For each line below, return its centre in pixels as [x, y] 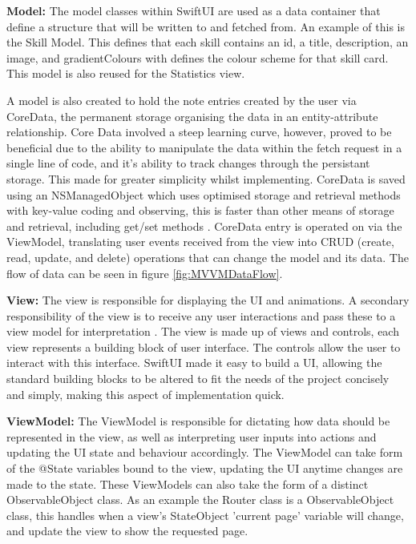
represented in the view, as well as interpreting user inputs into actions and [192, 436]
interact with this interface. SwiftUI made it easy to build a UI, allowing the [194, 363]
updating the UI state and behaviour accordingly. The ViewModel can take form [205, 452]
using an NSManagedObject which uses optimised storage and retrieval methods [204, 194]
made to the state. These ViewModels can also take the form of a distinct [188, 484]
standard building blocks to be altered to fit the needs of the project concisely [198, 379]
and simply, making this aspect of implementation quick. [145, 394]
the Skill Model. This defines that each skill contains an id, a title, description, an [208, 42]
